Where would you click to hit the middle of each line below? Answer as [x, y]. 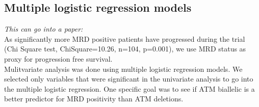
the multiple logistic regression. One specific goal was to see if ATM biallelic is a [129, 88]
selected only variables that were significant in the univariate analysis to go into [129, 79]
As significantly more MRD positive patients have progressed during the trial [125, 38]
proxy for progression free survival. [58, 58]
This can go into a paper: [44, 29]
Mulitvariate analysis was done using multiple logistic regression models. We [123, 69]
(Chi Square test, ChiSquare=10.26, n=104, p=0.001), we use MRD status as [125, 49]
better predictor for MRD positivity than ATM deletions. [94, 99]
